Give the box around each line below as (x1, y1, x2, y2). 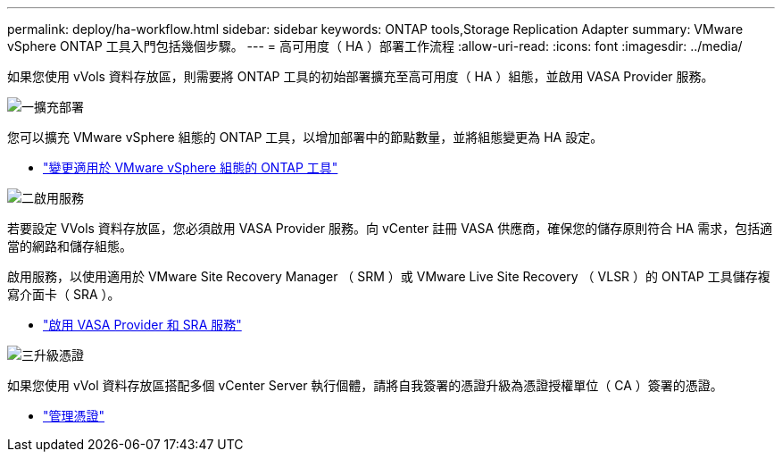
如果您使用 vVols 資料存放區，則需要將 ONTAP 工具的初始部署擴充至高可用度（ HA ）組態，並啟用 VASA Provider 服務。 (7, 69, 714, 84)
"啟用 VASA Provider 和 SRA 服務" (43, 317, 242, 332)
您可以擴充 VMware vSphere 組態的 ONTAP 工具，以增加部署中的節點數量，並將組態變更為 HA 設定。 (7, 129, 603, 145)
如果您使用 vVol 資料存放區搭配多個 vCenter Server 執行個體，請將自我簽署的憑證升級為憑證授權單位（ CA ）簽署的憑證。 (7, 378, 723, 393)
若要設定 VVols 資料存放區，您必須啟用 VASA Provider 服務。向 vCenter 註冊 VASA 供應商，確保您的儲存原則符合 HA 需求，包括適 (7, 221, 773, 236)
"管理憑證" (43, 408, 105, 423)
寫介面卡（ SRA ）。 (7, 287, 121, 302)
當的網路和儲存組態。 (7, 238, 132, 254)
